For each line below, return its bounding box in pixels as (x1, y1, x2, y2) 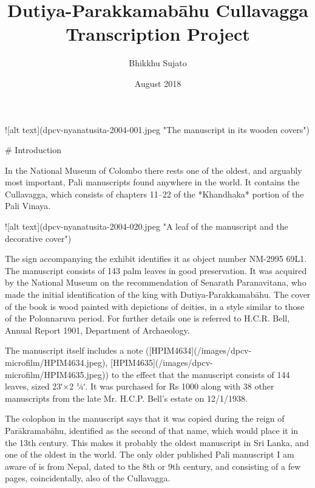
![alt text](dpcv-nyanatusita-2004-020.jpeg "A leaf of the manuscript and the (5, 220, 288, 233)
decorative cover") (5, 232, 72, 244)
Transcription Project (66, 21, 250, 46)
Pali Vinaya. (5, 199, 51, 212)
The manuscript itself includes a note (5, 344, 143, 357)
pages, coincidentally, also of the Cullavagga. (5, 472, 171, 484)
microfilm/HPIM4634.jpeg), (5, 356, 108, 368)
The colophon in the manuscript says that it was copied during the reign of (5, 412, 285, 425)
